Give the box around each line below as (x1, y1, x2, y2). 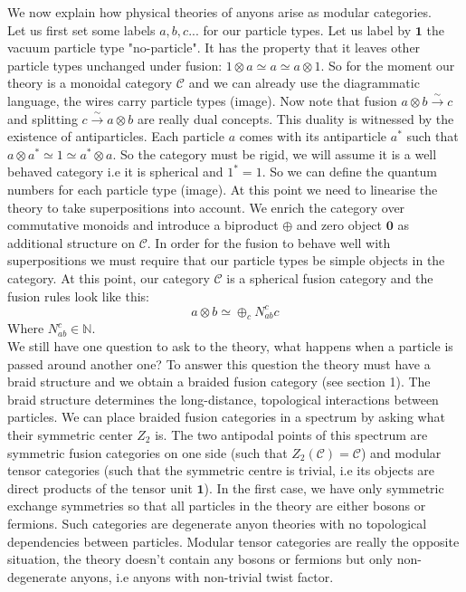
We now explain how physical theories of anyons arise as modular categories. (7, 3, 432, 21)
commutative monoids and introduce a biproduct (7, 215, 279, 234)
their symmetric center (7, 425, 133, 444)
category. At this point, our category (7, 268, 210, 287)
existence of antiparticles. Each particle (7, 127, 224, 146)
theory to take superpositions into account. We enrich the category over (7, 197, 405, 216)
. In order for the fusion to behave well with (147, 233, 391, 252)
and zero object (296, 215, 383, 234)
